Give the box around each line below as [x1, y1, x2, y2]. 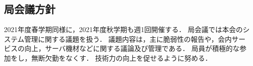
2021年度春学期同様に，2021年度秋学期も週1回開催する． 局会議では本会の [4, 24, 243, 34]
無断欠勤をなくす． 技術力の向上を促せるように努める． [31, 52, 212, 63]
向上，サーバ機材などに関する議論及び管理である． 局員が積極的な [24, 43, 240, 53]
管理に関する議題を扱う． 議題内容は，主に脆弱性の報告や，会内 [24, 33, 232, 44]
